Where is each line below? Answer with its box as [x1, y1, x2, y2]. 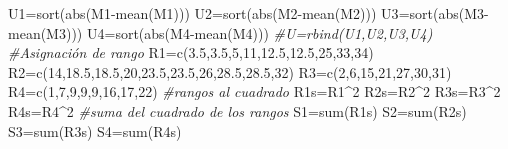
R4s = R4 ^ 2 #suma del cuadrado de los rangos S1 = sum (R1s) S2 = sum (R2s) [8, 100, 467, 121]
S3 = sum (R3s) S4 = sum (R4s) [8, 120, 182, 141]
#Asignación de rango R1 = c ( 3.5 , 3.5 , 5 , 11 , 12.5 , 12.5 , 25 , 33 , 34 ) [8, 42, 374, 63]
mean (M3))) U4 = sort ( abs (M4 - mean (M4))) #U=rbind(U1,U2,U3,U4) [8, 22, 433, 43]
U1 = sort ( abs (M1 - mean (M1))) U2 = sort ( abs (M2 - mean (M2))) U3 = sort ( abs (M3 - [8, 3, 489, 23]
